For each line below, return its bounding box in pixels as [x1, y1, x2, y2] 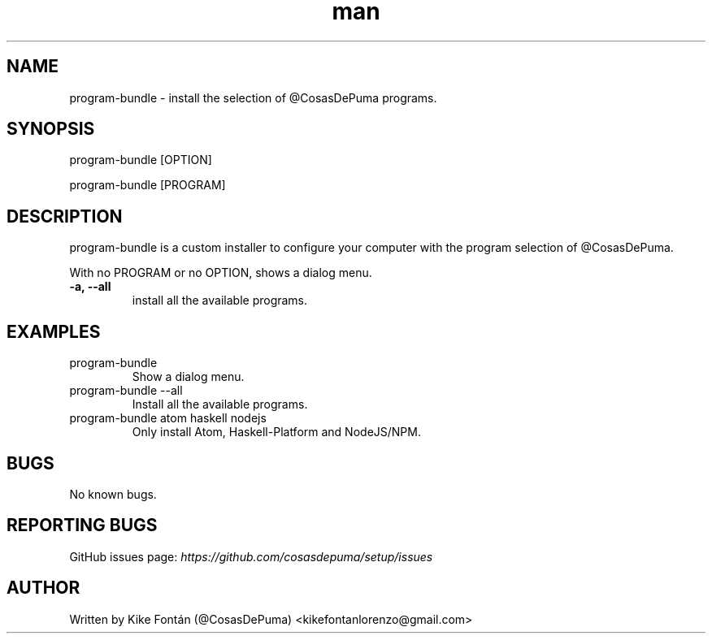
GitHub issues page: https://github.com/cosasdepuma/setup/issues [69, 549, 433, 564]
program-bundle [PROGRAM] [69, 178, 226, 192]
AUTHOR [7, 577, 80, 599]
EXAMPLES [7, 321, 101, 342]
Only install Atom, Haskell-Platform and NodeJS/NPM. [132, 425, 421, 439]
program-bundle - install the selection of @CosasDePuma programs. [69, 90, 437, 105]
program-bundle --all [69, 383, 183, 398]
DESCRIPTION [7, 205, 123, 227]
